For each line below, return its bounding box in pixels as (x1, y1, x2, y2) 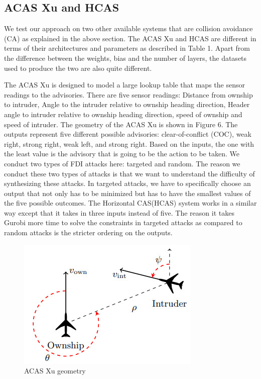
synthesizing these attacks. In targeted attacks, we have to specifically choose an (4, 178, 251, 188)
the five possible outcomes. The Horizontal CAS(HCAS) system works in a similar (4, 198, 257, 208)
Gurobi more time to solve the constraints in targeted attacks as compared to (4, 217, 242, 228)
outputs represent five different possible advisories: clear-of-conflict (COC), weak (4, 129, 251, 139)
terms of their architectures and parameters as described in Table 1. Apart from (4, 43, 250, 53)
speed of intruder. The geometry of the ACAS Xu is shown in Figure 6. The (4, 119, 238, 129)
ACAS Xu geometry (24, 365, 86, 376)
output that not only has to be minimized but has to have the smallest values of (4, 187, 251, 198)
